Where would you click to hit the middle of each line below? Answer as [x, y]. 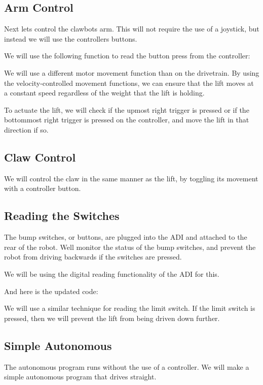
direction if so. [26, 129]
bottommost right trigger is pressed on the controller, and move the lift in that [127, 120]
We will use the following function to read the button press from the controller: [127, 56]
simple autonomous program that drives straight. [80, 377]
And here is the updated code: [51, 291]
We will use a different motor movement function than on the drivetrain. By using [132, 72]
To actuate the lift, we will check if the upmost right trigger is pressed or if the [127, 109]
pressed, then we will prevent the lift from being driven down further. [112, 318]
